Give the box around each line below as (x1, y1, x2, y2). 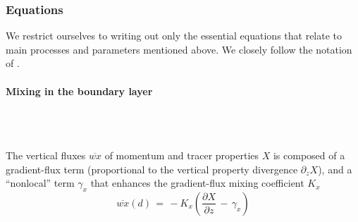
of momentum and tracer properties (104, 147, 259, 162)
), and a (318, 161, 352, 176)
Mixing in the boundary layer (6, 83, 153, 98)
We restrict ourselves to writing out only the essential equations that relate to (6, 28, 342, 43)
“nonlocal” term (6, 175, 75, 190)
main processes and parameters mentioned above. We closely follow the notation (6, 42, 352, 56)
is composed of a (273, 147, 345, 162)
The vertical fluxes (6, 147, 86, 162)
